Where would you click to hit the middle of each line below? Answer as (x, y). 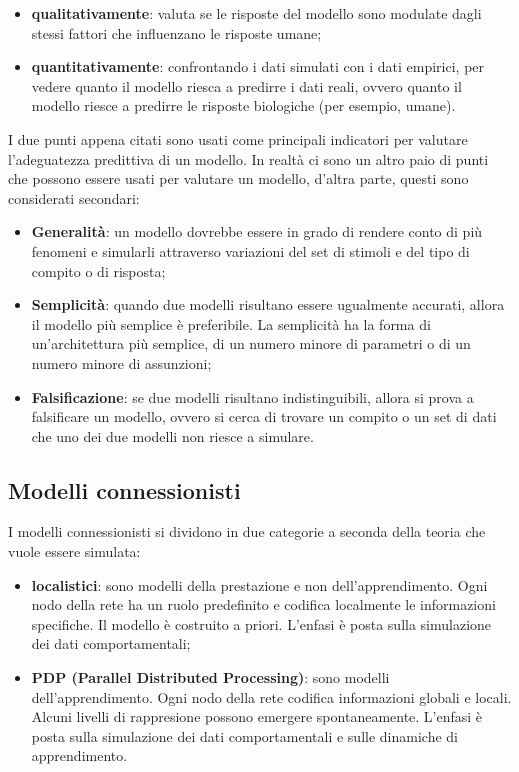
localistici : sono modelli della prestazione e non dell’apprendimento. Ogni (259, 584)
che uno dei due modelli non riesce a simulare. (172, 435)
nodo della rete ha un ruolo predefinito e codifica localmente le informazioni (263, 604)
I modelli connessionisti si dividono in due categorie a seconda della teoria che (247, 531)
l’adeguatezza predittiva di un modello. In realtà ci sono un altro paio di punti (248, 158)
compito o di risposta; (98, 270)
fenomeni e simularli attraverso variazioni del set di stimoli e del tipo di (250, 250)
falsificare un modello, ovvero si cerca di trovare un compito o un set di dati (264, 416)
